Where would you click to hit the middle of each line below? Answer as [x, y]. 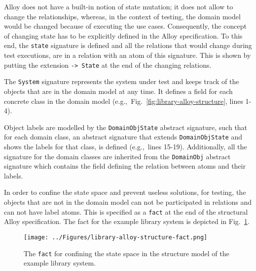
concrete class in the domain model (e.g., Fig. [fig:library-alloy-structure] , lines [124, 101]
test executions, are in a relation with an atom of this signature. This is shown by [128, 55]
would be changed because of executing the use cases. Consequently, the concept [125, 26]
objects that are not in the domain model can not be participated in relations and [128, 202]
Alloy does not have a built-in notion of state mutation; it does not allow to [119, 6]
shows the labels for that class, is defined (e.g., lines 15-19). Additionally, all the [126, 147]
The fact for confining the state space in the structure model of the [127, 253]
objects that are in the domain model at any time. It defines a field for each [118, 91]
